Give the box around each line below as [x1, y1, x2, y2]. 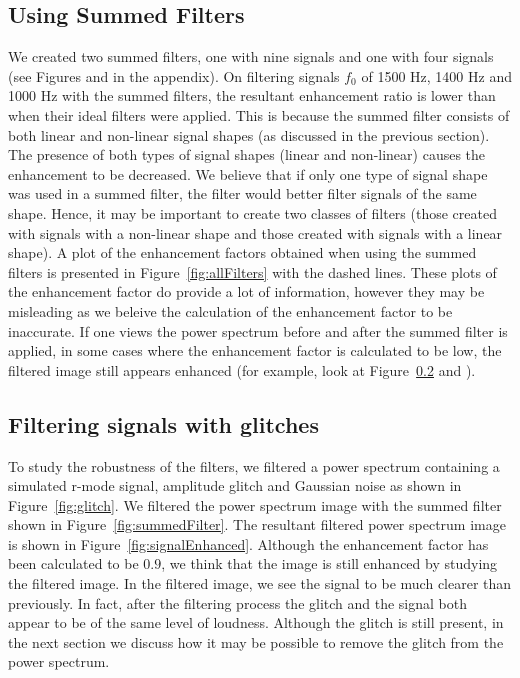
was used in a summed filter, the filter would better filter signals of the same [8, 183, 477, 204]
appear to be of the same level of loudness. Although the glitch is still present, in [8, 612, 504, 633]
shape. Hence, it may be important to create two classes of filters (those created [8, 202, 497, 223]
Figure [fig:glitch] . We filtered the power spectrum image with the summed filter [8, 494, 502, 515]
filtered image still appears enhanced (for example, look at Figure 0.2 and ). [8, 359, 476, 380]
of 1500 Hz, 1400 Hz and [361, 65, 512, 86]
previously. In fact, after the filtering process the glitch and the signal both [8, 592, 468, 613]
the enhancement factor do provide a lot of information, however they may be [8, 281, 485, 302]
